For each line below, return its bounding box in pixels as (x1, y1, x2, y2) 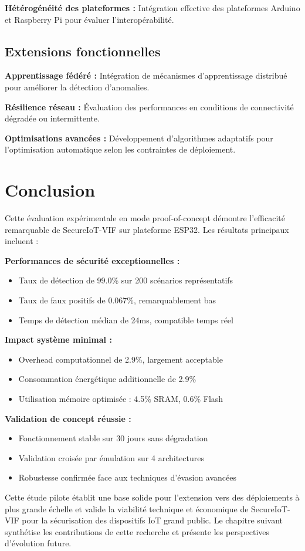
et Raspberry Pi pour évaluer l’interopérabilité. (5, 13, 174, 25)
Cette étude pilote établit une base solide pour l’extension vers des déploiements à (5, 491, 300, 503)
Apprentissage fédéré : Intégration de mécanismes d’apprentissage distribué (5, 69, 287, 82)
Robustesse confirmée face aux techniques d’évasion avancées (18, 471, 237, 484)
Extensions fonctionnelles (5, 42, 161, 60)
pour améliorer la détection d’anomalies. (5, 80, 150, 93)
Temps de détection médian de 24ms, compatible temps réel (18, 313, 233, 326)
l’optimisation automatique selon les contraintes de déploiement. (5, 143, 236, 156)
